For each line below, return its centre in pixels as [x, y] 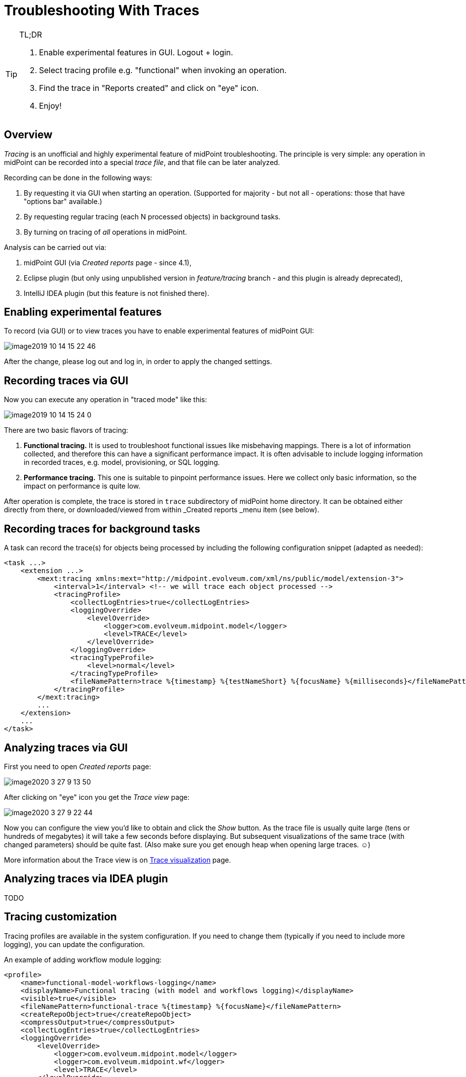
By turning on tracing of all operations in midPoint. [105, 232]
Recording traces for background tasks [102, 529]
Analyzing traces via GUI [66, 747]
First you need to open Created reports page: [78, 766]
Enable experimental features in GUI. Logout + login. [136, 52]
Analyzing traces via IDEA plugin [86, 879]
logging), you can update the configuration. [75, 944]
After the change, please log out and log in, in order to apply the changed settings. [138, 362]
